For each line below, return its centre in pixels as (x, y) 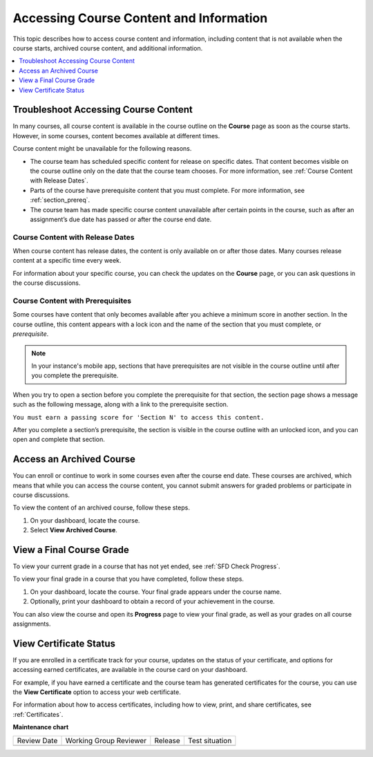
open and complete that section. (59, 440)
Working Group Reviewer (106, 740)
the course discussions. (47, 283)
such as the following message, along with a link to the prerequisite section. (121, 404)
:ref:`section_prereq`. (60, 200)
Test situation (210, 740)
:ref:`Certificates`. (38, 714)
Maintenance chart (41, 727)
